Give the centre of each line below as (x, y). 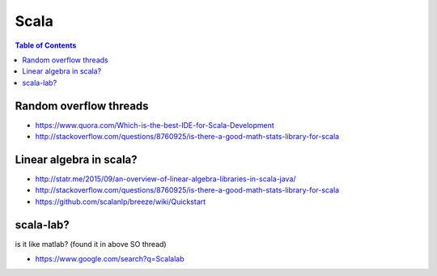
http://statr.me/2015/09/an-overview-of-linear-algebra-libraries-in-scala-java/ (165, 179)
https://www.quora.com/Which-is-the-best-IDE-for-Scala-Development (155, 125)
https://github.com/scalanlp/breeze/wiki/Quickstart (121, 202)
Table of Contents (46, 45)
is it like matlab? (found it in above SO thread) (91, 244)
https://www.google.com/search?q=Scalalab (110, 259)
